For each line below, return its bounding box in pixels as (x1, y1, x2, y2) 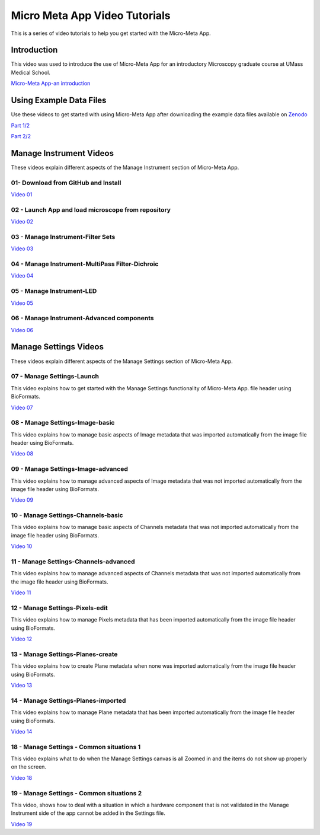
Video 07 (11, 404, 33, 411)
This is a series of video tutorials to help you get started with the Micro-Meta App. (11, 30, 211, 37)
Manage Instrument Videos (11, 148, 114, 158)
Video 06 (11, 326, 34, 333)
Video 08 (11, 450, 34, 457)
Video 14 (11, 728, 33, 735)
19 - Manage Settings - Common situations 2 (11, 789, 142, 797)
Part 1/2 (11, 122, 30, 129)
